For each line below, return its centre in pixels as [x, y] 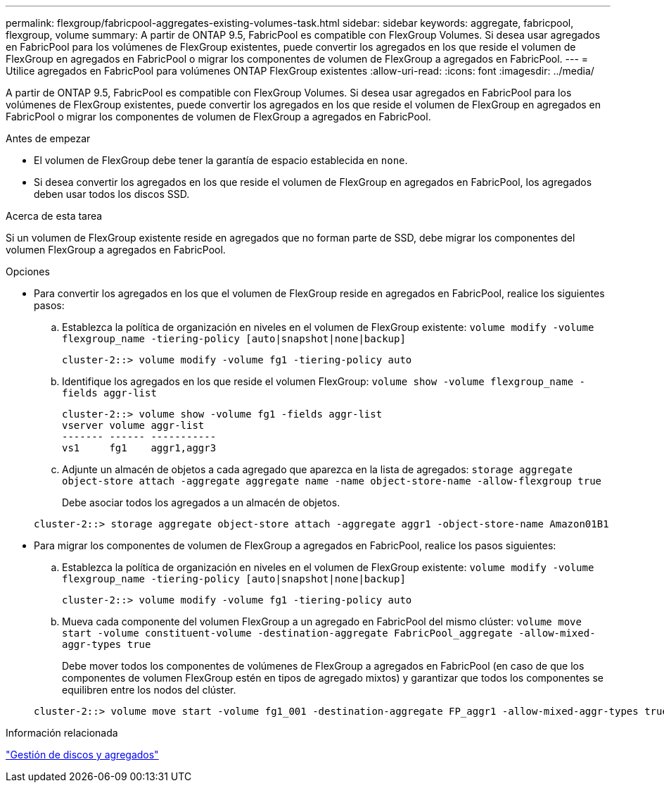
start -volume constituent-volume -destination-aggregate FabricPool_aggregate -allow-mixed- [329, 633]
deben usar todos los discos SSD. [112, 194]
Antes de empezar [48, 138]
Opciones [28, 271]
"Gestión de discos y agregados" [82, 755]
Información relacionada [62, 733]
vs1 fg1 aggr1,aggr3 [139, 448]
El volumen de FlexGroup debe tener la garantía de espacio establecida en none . [221, 160]
